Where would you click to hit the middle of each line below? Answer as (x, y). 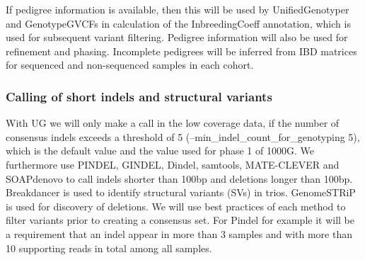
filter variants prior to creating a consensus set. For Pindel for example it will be (180, 220)
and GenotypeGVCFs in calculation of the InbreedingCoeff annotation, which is (178, 23)
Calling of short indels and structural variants (139, 96)
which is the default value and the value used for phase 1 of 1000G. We (160, 151)
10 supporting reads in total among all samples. (109, 248)
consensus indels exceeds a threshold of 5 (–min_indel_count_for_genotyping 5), (183, 136)
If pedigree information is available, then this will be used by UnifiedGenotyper (178, 9)
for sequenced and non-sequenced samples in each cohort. (130, 65)
